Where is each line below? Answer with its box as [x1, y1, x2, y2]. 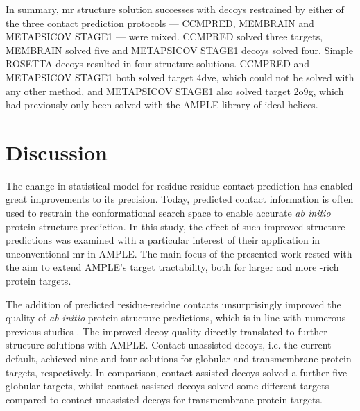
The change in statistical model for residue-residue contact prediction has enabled [6, 178, 353, 192]
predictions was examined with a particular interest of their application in [6, 233, 320, 247]
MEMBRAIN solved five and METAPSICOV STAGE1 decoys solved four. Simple [6, 42, 353, 57]
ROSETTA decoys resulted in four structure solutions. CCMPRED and [6, 56, 310, 71]
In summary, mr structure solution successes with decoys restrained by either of [6, 2, 344, 16]
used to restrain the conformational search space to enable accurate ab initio [6, 205, 331, 220]
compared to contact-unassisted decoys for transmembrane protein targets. [6, 392, 323, 406]
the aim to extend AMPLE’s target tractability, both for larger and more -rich [6, 260, 339, 274]
